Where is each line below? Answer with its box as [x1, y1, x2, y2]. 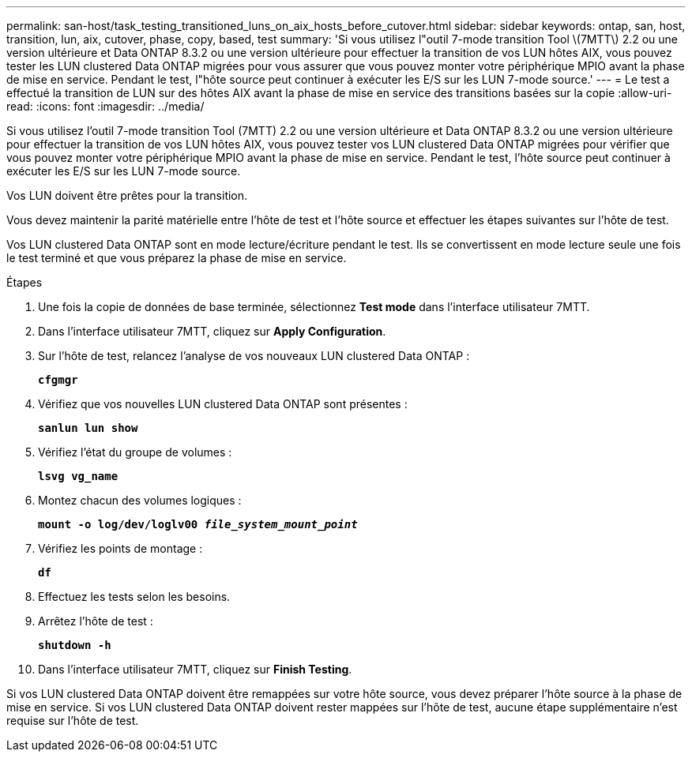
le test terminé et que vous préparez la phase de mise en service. [6, 251, 347, 265]
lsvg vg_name [38, 470, 118, 482]
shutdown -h [38, 639, 111, 651]
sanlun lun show [38, 422, 138, 434]
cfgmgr [38, 373, 78, 386]
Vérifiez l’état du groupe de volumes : [38, 445, 232, 459]
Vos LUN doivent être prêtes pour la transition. [6, 189, 248, 202]
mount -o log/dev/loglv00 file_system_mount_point [38, 518, 358, 531]
